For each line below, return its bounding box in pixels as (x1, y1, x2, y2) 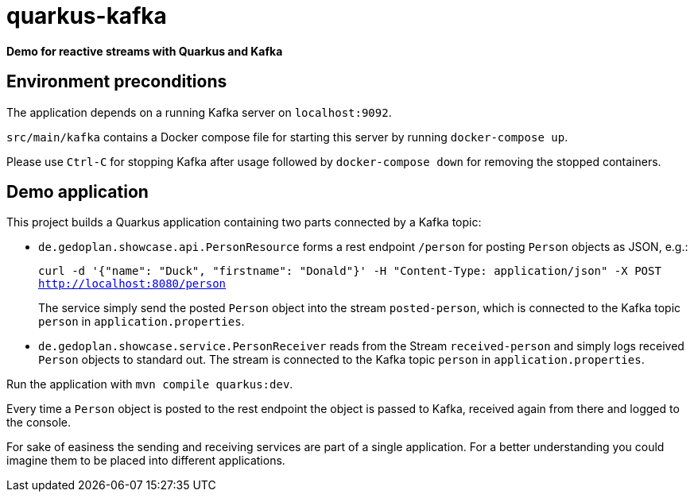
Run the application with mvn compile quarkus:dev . (6, 377, 293, 392)
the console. (6, 415, 71, 430)
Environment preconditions (6, 71, 227, 92)
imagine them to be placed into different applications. (6, 454, 285, 468)
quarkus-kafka (6, 2, 167, 29)
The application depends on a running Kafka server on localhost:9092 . (6, 105, 392, 119)
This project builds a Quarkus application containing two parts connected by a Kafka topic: (6, 215, 482, 230)
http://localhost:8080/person (38, 277, 227, 291)
